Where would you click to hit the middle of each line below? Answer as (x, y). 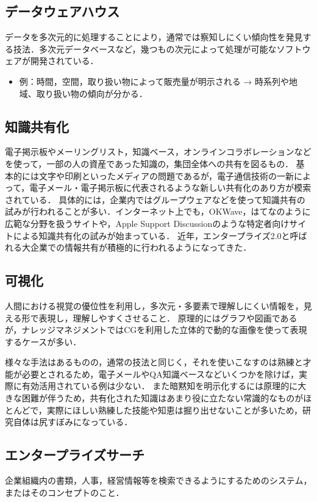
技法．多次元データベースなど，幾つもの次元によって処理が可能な (145, 48)
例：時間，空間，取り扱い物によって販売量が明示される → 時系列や (154, 81)
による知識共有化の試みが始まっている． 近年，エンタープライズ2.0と (151, 235)
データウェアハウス (62, 11)
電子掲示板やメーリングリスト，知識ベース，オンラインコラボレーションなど (158, 152)
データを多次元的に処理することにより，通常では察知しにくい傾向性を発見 (154, 37)
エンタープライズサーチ (75, 455)
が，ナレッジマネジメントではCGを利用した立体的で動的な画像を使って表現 (156, 330)
